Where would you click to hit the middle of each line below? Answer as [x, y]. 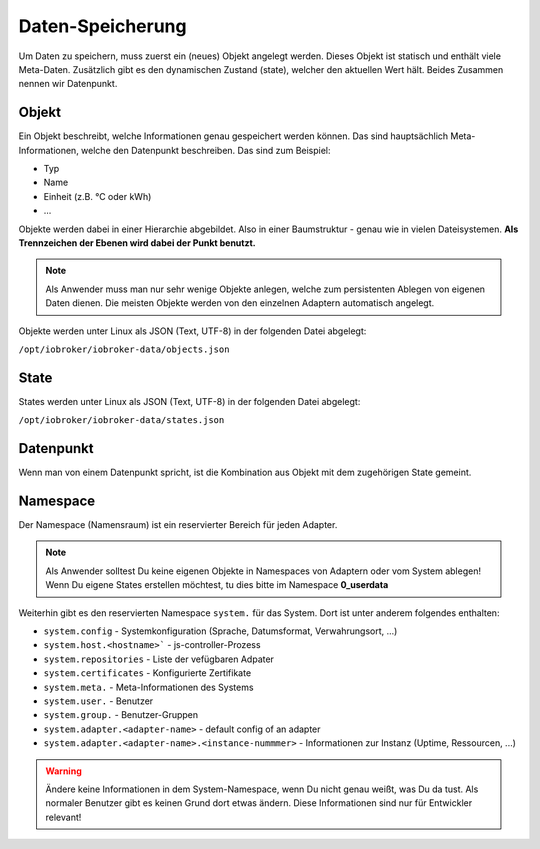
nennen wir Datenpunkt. [68, 84]
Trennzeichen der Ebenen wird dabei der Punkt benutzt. [137, 242]
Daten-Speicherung [102, 26]
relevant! [63, 817]
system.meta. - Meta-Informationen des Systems [148, 687]
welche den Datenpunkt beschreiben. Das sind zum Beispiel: [205, 150]
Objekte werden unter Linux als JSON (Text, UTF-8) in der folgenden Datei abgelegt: [192, 331]
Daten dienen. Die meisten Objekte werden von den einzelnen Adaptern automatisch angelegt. [240, 303]
